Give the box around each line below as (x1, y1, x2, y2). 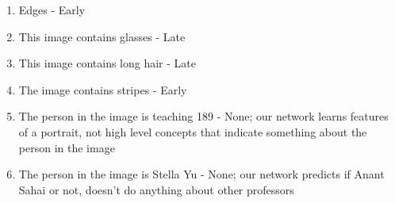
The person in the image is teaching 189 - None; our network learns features (18, 108, 389, 124)
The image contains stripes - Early (18, 81, 187, 98)
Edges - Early (18, 2, 86, 17)
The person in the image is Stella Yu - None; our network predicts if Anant (18, 166, 385, 182)
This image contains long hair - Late (18, 55, 196, 71)
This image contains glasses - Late (18, 28, 186, 44)
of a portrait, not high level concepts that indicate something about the (18, 123, 367, 140)
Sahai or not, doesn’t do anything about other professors (18, 181, 294, 197)
